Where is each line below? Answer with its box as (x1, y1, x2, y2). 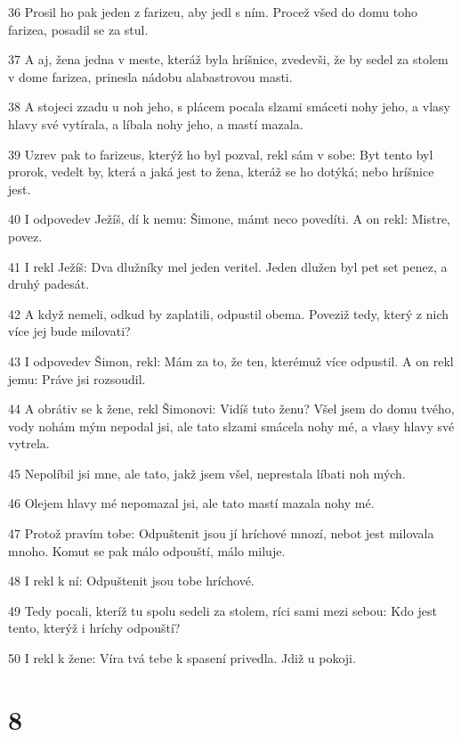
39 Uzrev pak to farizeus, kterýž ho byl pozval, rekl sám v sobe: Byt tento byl (8, 144, 433, 163)
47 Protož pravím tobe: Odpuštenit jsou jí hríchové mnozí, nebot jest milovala (8, 524, 434, 543)
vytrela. (8, 434, 50, 453)
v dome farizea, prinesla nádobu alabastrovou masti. (8, 67, 293, 86)
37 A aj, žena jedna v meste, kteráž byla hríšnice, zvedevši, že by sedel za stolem (8, 50, 449, 69)
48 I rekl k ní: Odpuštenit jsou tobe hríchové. (8, 571, 255, 590)
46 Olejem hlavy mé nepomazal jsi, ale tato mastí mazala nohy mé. (8, 494, 375, 512)
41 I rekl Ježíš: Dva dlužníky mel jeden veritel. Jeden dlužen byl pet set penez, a (8, 257, 448, 275)
